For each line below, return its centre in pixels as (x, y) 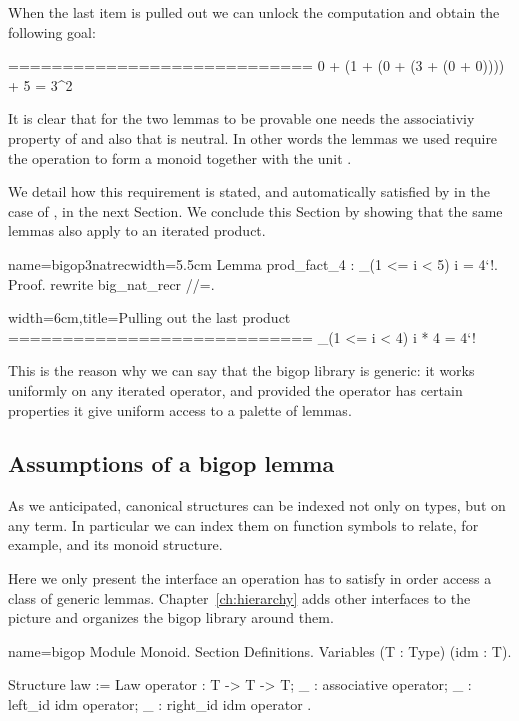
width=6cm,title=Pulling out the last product (149, 317)
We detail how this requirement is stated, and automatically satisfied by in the (249, 191)
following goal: (52, 31)
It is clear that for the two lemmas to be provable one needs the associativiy (241, 118)
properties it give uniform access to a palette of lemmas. (180, 409)
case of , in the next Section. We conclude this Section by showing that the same (255, 210)
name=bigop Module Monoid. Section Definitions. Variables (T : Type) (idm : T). (260, 650)
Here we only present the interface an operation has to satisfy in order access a (250, 578)
